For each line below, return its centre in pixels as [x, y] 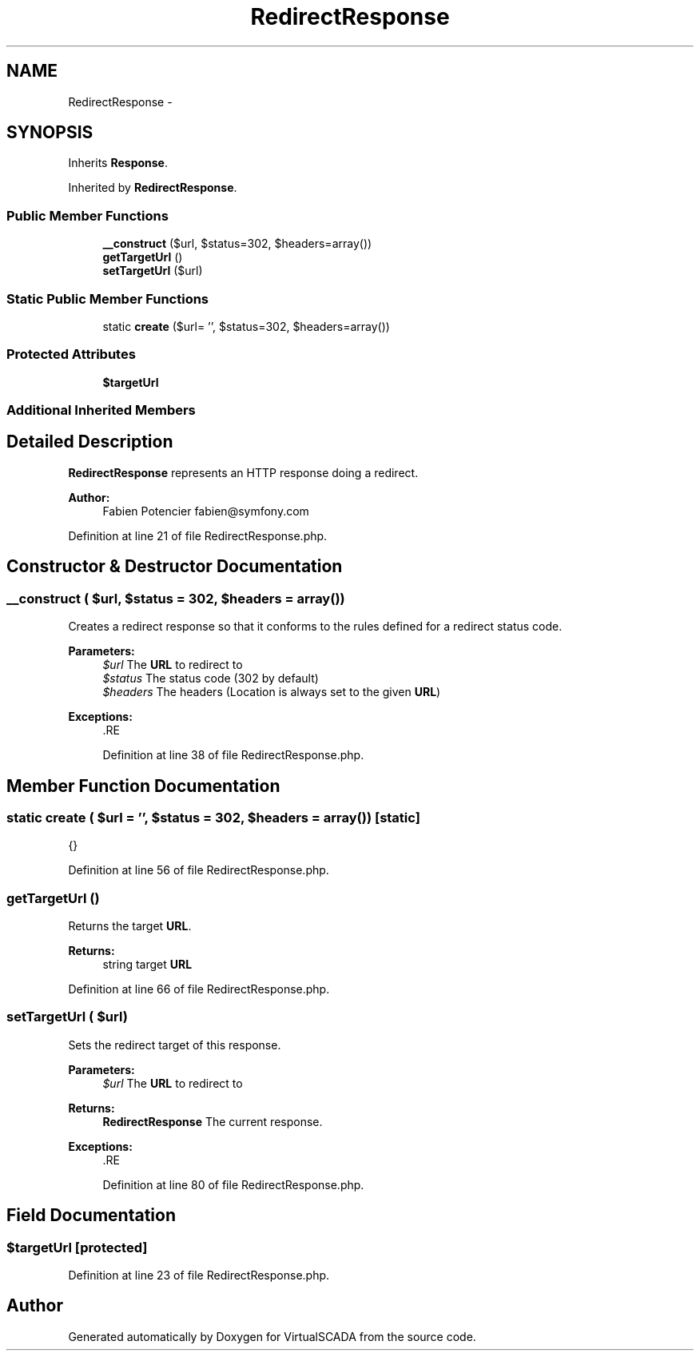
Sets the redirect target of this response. [175, 1045]
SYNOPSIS [50, 133]
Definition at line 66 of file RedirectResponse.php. [199, 989]
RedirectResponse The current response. [213, 1121]
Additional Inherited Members [101, 410]
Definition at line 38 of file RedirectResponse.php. [233, 755]
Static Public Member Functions [108, 298]
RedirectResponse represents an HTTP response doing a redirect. [243, 472]
